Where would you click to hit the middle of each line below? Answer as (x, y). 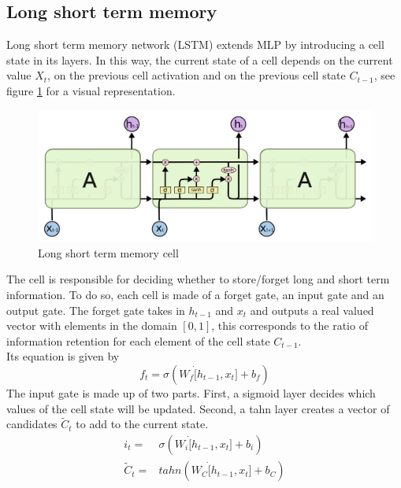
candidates (32, 424)
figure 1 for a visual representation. (91, 90)
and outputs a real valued (312, 310)
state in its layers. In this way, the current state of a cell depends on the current (200, 59)
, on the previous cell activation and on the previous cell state (197, 75)
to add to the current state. (142, 424)
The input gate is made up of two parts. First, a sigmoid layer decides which (191, 393)
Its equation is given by (63, 356)
